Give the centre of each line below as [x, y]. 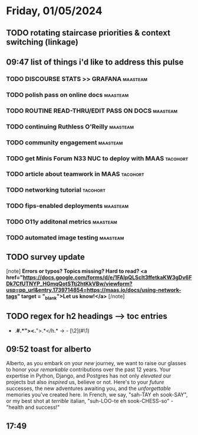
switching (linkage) [42, 42]
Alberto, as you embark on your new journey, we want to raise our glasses [96, 363]
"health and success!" [33, 407]
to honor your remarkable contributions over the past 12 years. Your [88, 370]
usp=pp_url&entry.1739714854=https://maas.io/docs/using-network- [94, 290]
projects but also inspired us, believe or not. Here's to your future [85, 382]
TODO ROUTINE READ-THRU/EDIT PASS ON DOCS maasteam [92, 111]
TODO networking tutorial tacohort [56, 190]
